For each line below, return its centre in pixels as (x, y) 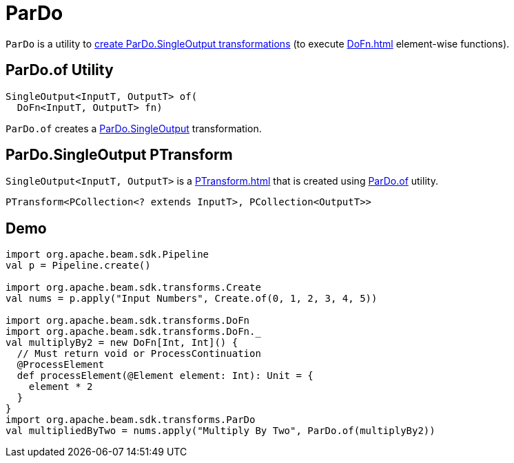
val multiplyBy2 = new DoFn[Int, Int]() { (122, 343)
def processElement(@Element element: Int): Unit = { (165, 376)
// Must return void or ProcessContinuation (139, 354)
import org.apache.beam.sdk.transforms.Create (133, 288)
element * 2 (61, 387)
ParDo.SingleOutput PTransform (119, 155)
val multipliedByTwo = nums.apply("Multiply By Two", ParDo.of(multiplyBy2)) (220, 431)
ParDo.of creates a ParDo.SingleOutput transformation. (134, 128)
